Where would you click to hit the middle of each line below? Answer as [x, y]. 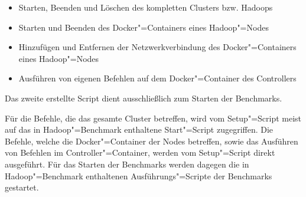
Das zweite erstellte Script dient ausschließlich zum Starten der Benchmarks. [144, 98]
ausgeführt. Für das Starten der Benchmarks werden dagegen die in [127, 164]
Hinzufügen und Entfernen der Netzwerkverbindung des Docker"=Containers [157, 47]
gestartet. [22, 187]
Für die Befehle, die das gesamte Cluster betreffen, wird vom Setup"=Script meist [153, 118]
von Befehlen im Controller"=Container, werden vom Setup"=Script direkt [140, 152]
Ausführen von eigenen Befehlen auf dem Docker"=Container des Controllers [157, 78]
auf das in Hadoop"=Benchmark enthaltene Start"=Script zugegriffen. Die [139, 129]
